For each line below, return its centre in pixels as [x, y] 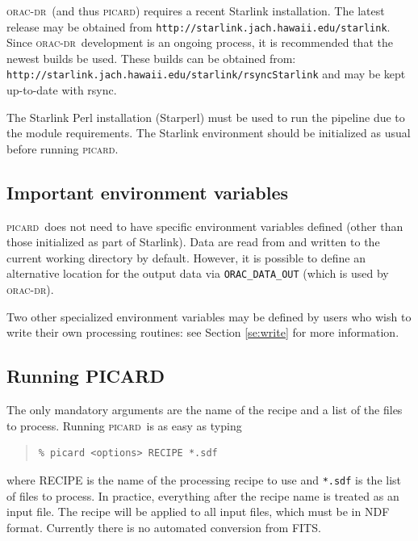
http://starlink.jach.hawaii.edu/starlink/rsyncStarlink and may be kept [206, 74]
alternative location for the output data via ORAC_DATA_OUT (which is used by [198, 273]
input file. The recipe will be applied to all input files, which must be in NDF [198, 512]
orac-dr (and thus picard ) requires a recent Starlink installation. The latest [196, 10]
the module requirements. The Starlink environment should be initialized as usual [209, 133]
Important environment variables [148, 192]
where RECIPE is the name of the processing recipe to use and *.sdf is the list [204, 479]
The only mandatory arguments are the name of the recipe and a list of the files [205, 410]
